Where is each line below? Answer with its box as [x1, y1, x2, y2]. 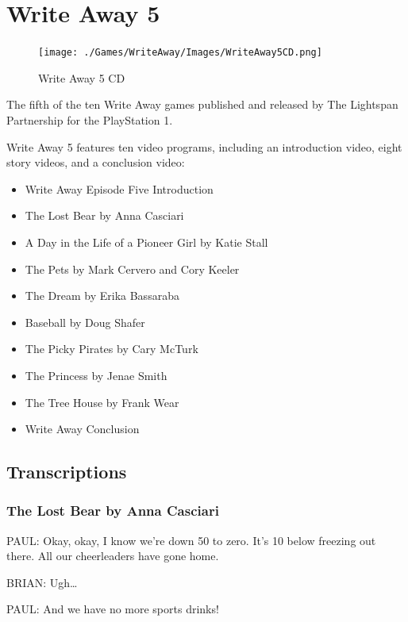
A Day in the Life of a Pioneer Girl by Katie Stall [25, 233, 268, 250]
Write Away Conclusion [25, 420, 140, 437]
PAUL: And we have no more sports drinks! [6, 601, 219, 617]
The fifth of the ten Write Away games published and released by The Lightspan [6, 96, 398, 113]
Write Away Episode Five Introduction [25, 180, 214, 197]
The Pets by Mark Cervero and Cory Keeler [25, 260, 240, 277]
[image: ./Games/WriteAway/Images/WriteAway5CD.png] [38, 47, 322, 59]
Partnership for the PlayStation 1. [6, 111, 173, 128]
